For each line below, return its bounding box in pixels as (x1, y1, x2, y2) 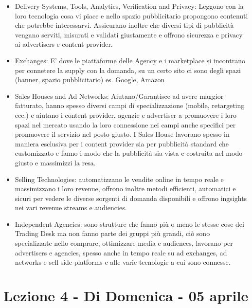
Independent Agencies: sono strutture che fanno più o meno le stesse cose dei (15, 218, 244, 229)
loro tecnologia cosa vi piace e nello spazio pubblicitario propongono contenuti (15, 10, 248, 20)
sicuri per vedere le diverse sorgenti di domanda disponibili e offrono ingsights (15, 193, 247, 203)
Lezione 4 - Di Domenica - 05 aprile (3, 286, 249, 306)
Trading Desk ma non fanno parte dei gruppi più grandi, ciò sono (15, 228, 210, 238)
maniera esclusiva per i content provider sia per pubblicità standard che (15, 138, 229, 148)
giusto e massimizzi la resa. (15, 157, 96, 167)
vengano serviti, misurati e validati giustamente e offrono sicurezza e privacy (15, 29, 243, 39)
